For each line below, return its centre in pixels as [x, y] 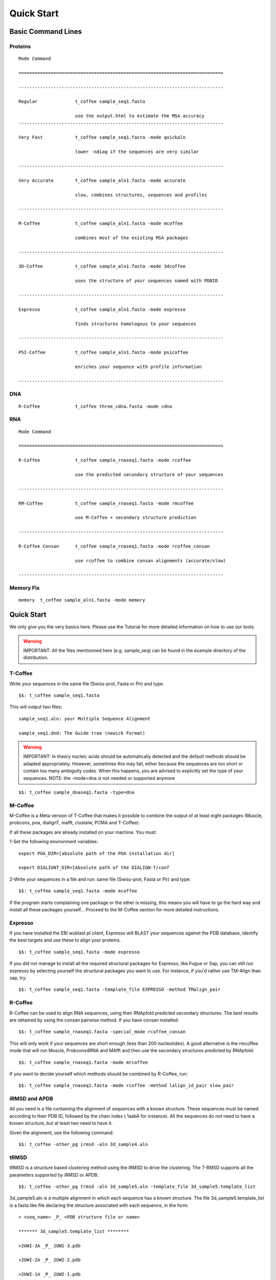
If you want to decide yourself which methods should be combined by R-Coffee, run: [99, 1074]
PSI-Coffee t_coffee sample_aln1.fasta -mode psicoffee [103, 353]
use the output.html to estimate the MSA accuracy [140, 116]
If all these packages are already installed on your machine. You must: [83, 832]
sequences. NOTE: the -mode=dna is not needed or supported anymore [99, 778]
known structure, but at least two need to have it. [61, 1123]
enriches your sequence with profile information [138, 367]
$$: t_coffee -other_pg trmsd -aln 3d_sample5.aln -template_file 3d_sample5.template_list [137, 1186]
